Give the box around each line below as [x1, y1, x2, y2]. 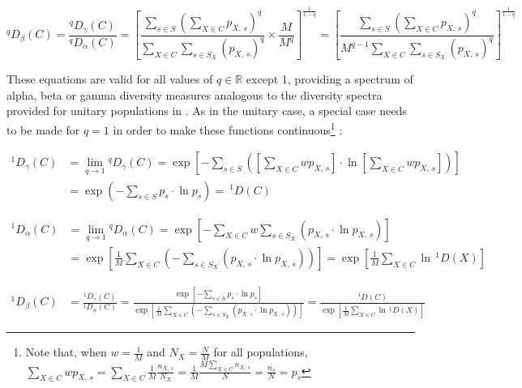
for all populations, [213, 343, 308, 360]
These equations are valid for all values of [6, 70, 213, 87]
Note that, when [25, 343, 107, 360]
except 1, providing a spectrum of [246, 70, 413, 87]
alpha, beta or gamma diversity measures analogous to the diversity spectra [6, 86, 383, 103]
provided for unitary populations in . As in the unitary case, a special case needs [6, 102, 407, 119]
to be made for [6, 121, 80, 138]
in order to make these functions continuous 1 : [113, 119, 343, 138]
